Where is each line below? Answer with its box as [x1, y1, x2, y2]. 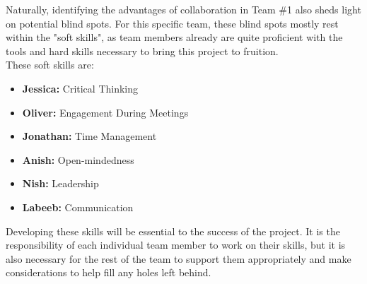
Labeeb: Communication [22, 199, 134, 214]
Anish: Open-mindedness [22, 152, 134, 167]
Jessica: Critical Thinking [22, 81, 139, 95]
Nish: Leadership [22, 176, 99, 191]
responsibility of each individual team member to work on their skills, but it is [6, 237, 346, 252]
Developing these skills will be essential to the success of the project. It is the [6, 223, 340, 238]
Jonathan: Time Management [22, 129, 157, 143]
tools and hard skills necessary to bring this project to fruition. [6, 43, 279, 58]
